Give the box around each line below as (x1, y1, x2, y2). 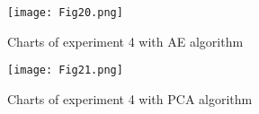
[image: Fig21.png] (7, 64, 123, 77)
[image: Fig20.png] (7, 6, 123, 19)
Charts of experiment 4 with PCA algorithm (7, 89, 253, 108)
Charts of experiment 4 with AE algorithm (7, 31, 244, 50)
